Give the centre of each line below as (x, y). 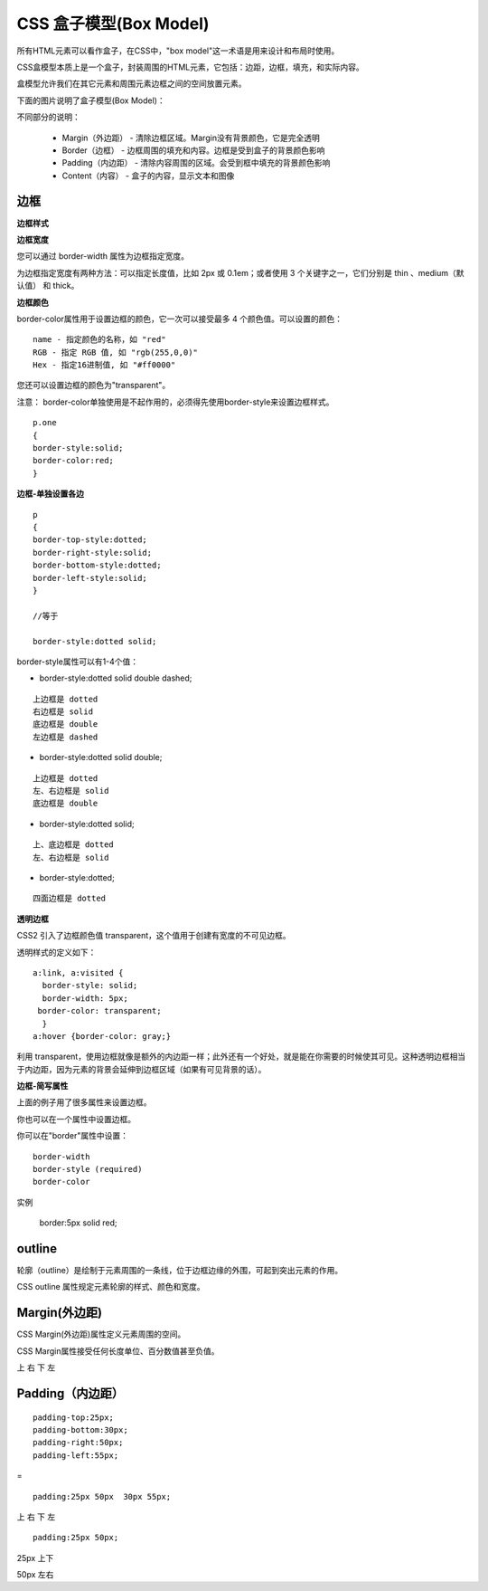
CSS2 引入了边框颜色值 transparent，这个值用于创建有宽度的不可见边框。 (154, 936)
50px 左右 (35, 1575)
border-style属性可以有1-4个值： (78, 662)
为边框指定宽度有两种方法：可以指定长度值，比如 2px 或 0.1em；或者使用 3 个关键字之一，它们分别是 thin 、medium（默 (240, 272)
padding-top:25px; (74, 1417)
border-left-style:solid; (90, 578)
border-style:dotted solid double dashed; (116, 678)
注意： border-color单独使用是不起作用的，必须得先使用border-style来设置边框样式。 (175, 402)
